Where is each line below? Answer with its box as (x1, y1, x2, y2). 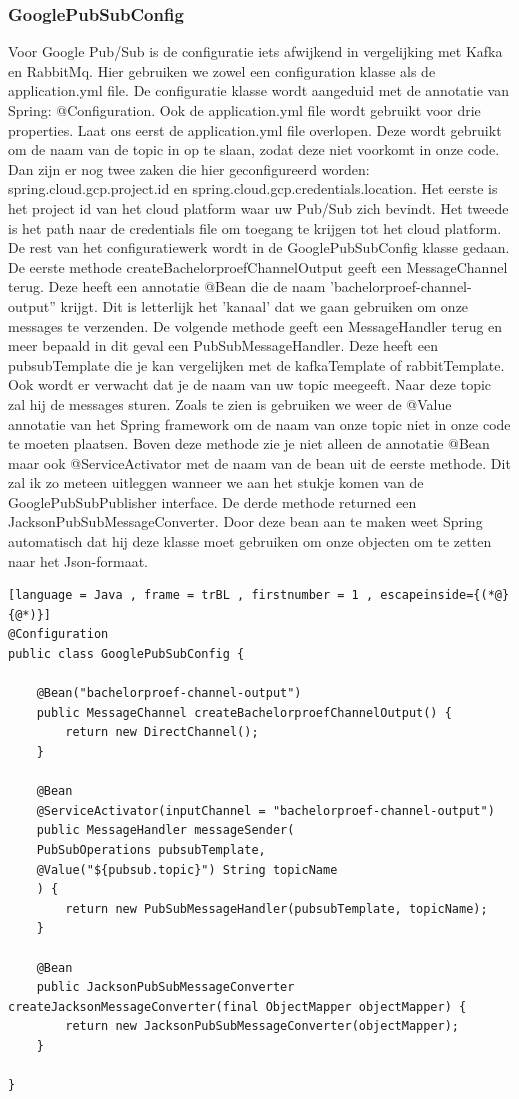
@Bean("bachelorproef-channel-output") (36, 686, 302, 701)
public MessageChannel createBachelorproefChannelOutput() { (36, 705, 452, 720)
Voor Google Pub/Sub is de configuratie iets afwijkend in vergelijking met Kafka (8, 41, 503, 62)
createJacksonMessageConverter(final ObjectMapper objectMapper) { (8, 999, 467, 1014)
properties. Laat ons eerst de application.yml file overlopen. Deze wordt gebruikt (8, 119, 502, 140)
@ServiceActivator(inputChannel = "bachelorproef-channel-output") (36, 803, 495, 818)
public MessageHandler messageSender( (36, 823, 295, 838)
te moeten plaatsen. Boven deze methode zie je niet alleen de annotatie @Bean (8, 433, 490, 454)
